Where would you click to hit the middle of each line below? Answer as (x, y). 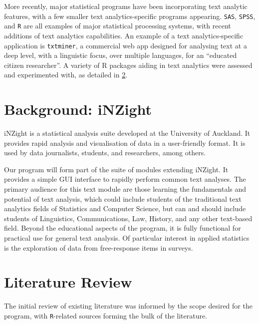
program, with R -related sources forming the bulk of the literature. (106, 315)
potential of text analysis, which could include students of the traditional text (123, 198)
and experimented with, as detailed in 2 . (66, 75)
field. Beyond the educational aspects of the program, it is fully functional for (123, 228)
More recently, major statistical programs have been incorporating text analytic (126, 6)
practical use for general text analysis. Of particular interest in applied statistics (127, 238)
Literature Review (68, 282)
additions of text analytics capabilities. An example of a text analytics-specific (124, 35)
